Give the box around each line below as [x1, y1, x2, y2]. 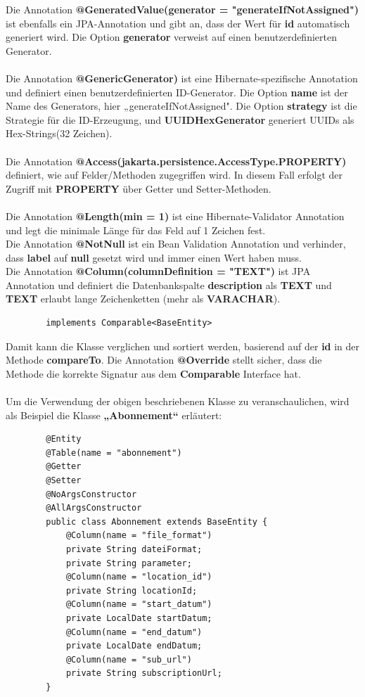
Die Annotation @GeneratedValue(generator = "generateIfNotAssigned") [6, 2, 359, 16]
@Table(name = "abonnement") [46, 447, 182, 458]
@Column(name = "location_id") [65, 572, 212, 582]
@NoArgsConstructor [46, 489, 137, 499]
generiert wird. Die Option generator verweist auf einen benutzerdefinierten [6, 30, 337, 44]
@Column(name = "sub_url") [65, 654, 192, 665]
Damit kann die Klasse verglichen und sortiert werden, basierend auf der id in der [6, 338, 360, 353]
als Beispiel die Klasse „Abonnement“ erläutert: [6, 407, 222, 422]
